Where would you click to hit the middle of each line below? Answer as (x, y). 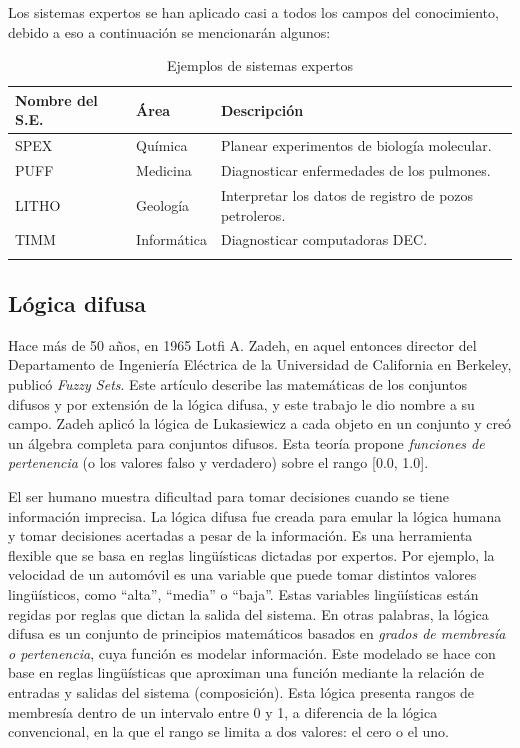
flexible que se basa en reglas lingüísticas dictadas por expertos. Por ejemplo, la (251, 554)
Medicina (164, 170)
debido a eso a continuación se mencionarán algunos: (169, 31)
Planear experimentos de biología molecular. (356, 145)
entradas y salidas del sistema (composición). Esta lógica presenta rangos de (241, 691)
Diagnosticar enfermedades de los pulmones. (355, 170)
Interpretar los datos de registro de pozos (347, 194)
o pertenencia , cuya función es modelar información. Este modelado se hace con (252, 652)
